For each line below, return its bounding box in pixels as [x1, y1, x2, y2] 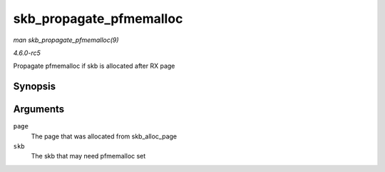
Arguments [13, 103, 65, 116]
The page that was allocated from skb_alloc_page [31, 132, 178, 141]
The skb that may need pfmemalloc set [31, 152, 146, 161]
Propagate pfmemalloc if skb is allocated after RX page [13, 61, 175, 71]
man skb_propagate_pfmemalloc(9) [13, 36, 119, 44]
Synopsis [13, 81, 56, 93]
